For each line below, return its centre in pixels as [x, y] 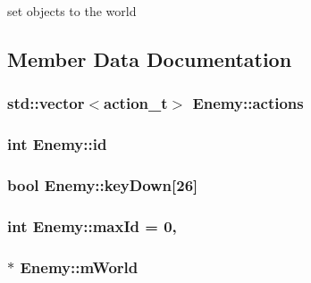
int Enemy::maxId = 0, [92, 225]
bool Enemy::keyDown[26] [103, 184]
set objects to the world [72, 11]
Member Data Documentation [150, 58]
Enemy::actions [248, 103]
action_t [136, 103]
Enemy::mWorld [79, 266]
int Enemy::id [57, 144]
